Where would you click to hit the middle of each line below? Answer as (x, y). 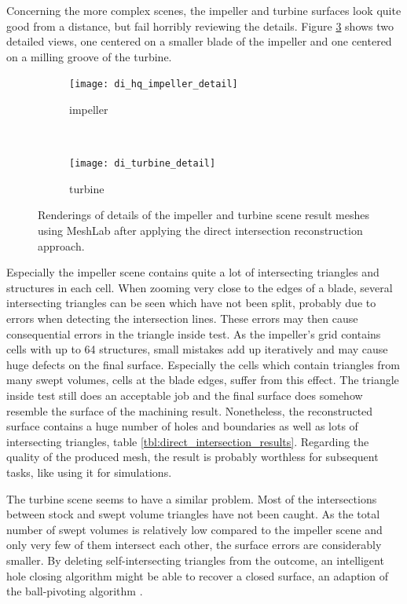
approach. (61, 245)
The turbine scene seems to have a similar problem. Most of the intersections (192, 498)
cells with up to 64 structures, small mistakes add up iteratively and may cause (197, 349)
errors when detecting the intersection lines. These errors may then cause (182, 318)
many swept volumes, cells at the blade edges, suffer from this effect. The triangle (203, 380)
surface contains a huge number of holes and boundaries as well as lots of (182, 426)
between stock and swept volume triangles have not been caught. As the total (193, 514)
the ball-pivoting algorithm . (75, 591)
